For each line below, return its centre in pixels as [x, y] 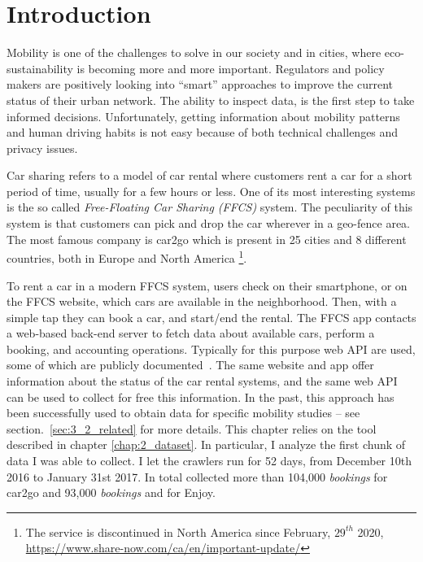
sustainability [40, 68]
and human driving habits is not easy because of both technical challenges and [203, 132]
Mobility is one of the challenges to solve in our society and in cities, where [194, 52]
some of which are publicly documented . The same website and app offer [190, 365]
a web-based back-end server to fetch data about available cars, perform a [191, 333]
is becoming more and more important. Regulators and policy [231, 68]
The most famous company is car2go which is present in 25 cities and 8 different [207, 239]
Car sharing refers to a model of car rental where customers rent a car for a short [209, 175]
